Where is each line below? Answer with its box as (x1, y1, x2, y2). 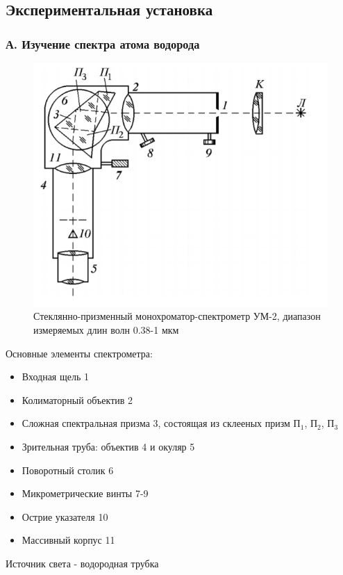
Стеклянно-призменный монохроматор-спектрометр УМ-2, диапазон (33, 309, 321, 323)
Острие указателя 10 (22, 509, 108, 524)
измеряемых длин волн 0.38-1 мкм (33, 322, 179, 337)
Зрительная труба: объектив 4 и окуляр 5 (22, 439, 195, 453)
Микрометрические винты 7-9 (22, 486, 149, 501)
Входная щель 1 (22, 369, 89, 384)
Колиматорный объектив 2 (22, 392, 133, 407)
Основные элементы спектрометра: (6, 346, 153, 360)
